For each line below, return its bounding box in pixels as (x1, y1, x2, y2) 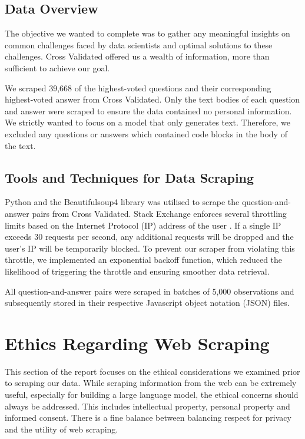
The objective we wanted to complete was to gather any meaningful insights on (5, 27, 290, 39)
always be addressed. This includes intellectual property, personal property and (5, 400, 290, 412)
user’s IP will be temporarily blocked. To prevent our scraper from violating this (5, 242, 295, 254)
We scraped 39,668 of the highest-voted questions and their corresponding (5, 81, 271, 94)
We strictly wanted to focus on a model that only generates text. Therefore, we (5, 116, 290, 128)
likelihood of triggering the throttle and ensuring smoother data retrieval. (5, 265, 270, 277)
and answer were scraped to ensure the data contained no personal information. (5, 104, 292, 117)
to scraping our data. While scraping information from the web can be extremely (5, 377, 297, 389)
